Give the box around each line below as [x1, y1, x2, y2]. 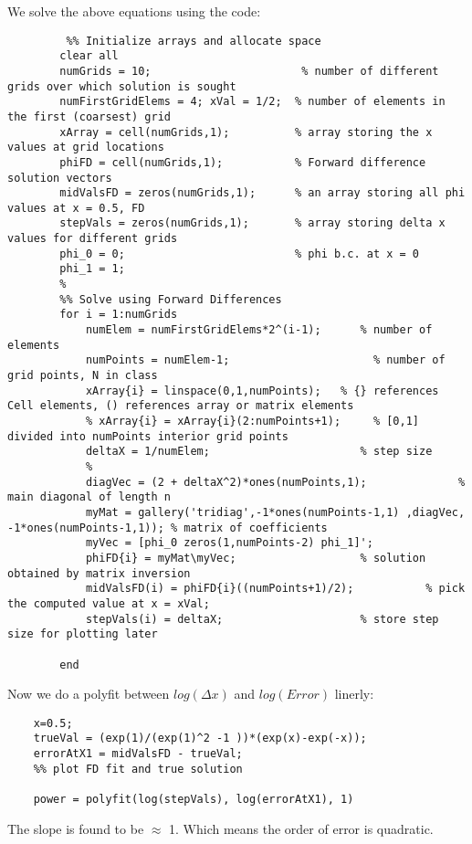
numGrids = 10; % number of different [59, 64, 439, 78]
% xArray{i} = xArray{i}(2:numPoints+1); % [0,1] [85, 415, 420, 427]
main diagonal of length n [7, 491, 171, 504]
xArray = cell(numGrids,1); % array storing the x [59, 125, 433, 139]
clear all [59, 49, 119, 63]
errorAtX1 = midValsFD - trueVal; [33, 747, 243, 761]
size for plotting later [7, 628, 158, 641]
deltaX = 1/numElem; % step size [85, 445, 433, 459]
